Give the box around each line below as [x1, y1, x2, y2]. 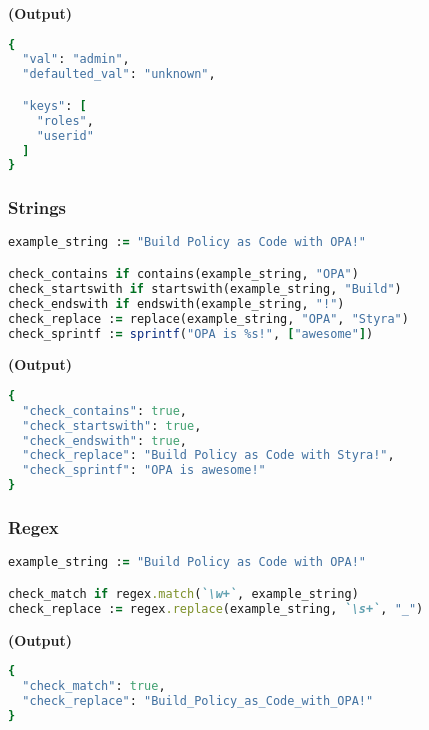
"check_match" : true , [22, 679, 166, 694]
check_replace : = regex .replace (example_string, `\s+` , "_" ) [8, 601, 424, 616]
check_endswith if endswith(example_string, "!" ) [8, 296, 345, 311]
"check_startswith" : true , [22, 418, 202, 433]
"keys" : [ [22, 98, 87, 113]
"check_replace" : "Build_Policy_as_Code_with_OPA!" [22, 693, 374, 708]
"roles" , [36, 113, 94, 128]
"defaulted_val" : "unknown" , [22, 67, 216, 82]
